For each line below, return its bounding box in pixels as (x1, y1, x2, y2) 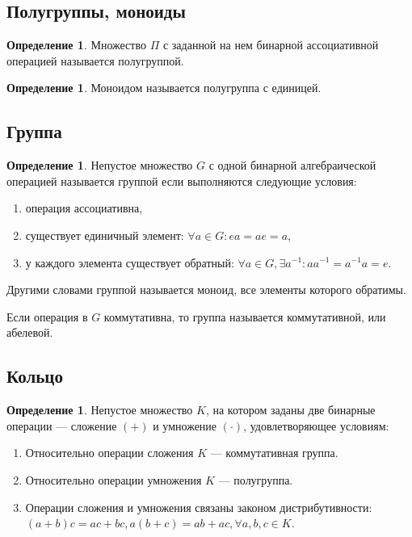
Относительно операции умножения (25, 471, 202, 488)
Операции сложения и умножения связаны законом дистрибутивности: (25, 498, 372, 515)
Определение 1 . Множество (6, 36, 146, 53)
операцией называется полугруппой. (6, 52, 184, 69)
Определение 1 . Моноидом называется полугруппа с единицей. (6, 79, 322, 96)
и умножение (153, 417, 217, 434)
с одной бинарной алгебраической (208, 157, 376, 174)
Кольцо (6, 363, 63, 388)
